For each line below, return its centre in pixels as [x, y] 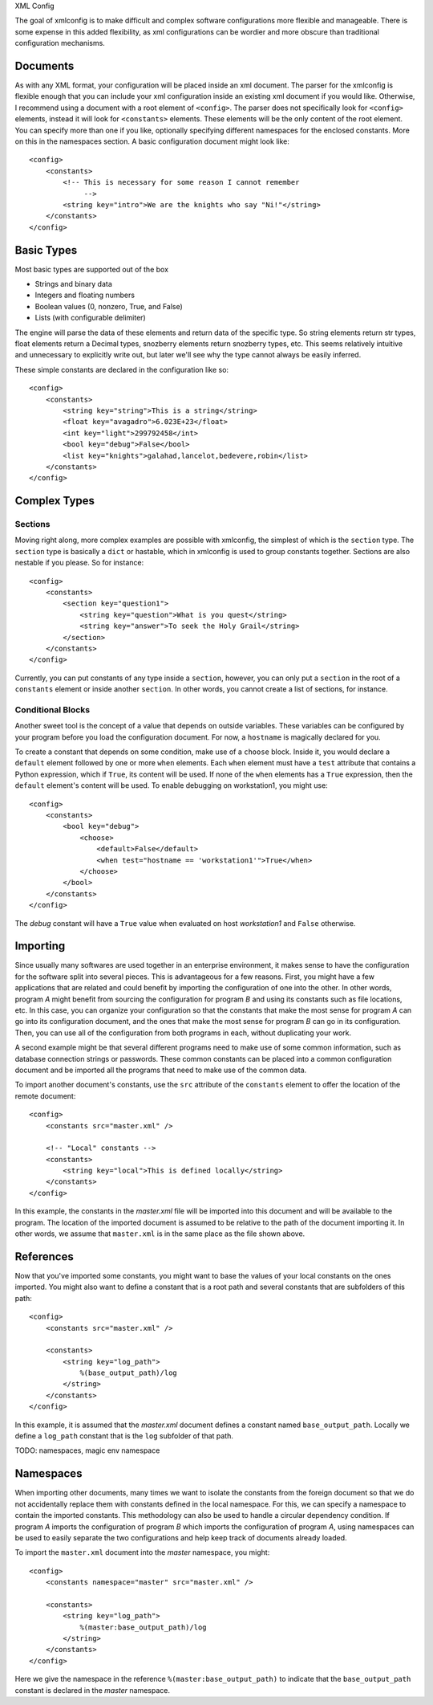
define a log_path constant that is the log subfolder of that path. [124, 1436]
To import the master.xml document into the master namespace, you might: [142, 1552]
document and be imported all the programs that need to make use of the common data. [161, 1070]
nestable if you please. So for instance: [79, 563]
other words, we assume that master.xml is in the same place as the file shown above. [160, 1234]
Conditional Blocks [53, 709]
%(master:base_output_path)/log [144, 1627]
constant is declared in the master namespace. [93, 1690]
